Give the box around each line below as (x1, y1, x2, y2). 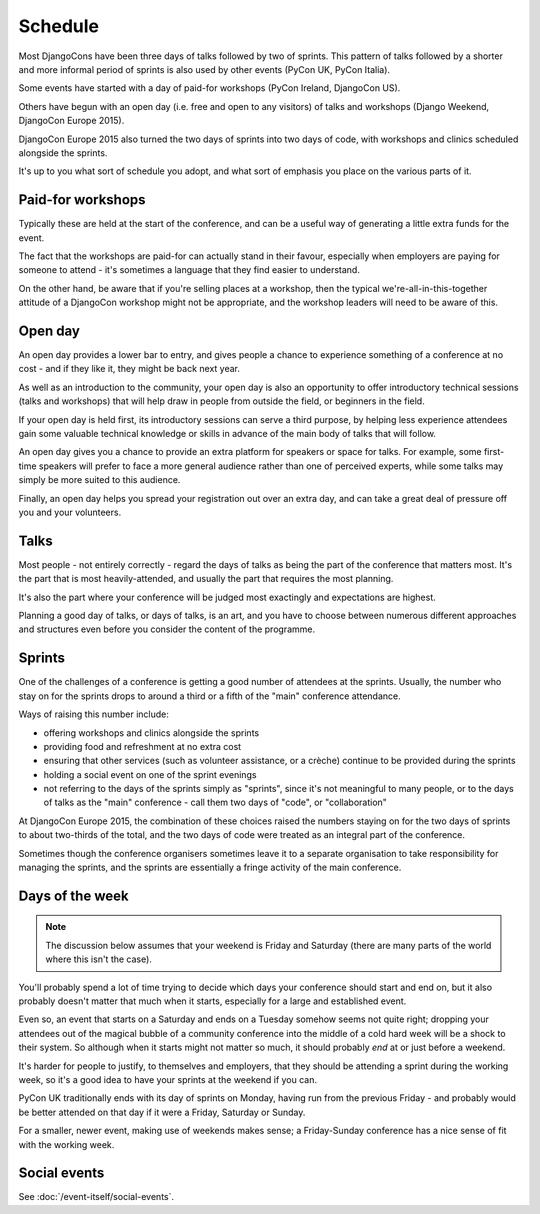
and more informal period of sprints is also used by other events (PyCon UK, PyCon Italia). (18, 63, 390, 75)
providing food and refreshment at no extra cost (43, 740, 242, 752)
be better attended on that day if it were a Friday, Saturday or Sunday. (18, 1106, 306, 1118)
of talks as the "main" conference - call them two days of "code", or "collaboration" (43, 796, 387, 809)
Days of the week (18, 887, 129, 904)
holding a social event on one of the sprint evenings (43, 768, 257, 780)
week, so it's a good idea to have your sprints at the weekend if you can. (18, 1073, 318, 1085)
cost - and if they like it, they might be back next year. (18, 363, 240, 375)
